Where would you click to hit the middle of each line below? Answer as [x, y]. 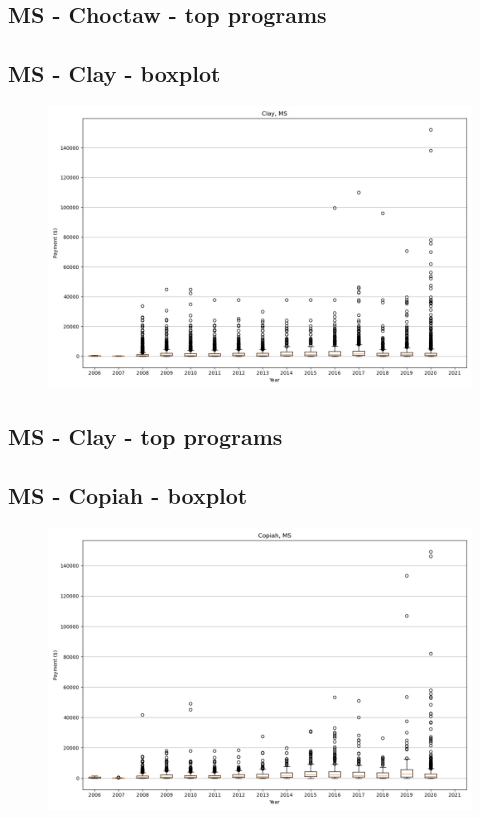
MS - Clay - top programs [145, 436]
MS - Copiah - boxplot [128, 495]
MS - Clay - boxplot [114, 73]
